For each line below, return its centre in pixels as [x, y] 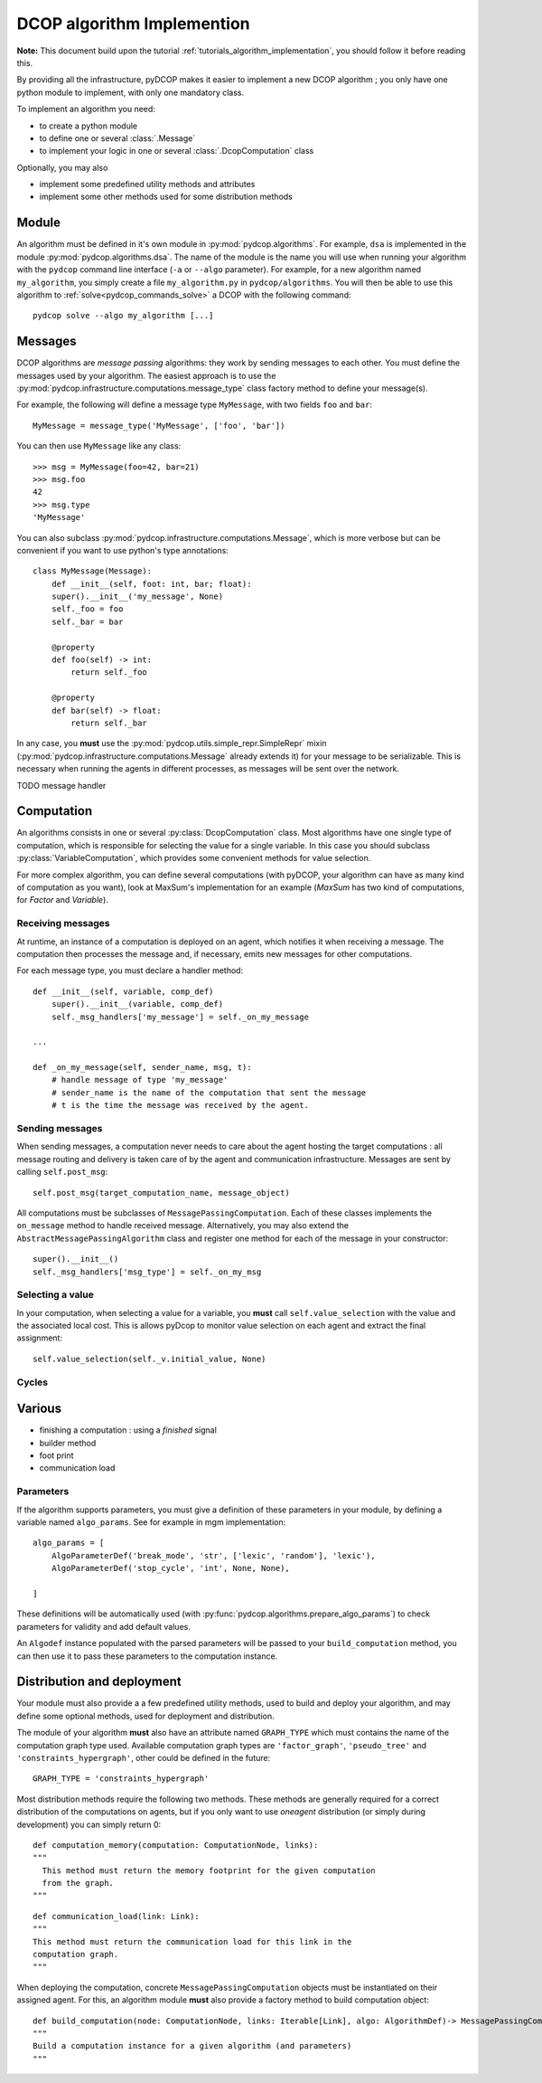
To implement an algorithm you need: [86, 109]
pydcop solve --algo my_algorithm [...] [123, 316]
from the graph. [78, 1883]
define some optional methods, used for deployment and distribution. [145, 1716]
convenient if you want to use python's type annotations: [123, 550]
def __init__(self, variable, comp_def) [123, 991]
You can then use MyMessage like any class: [99, 446]
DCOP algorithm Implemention [133, 24]
